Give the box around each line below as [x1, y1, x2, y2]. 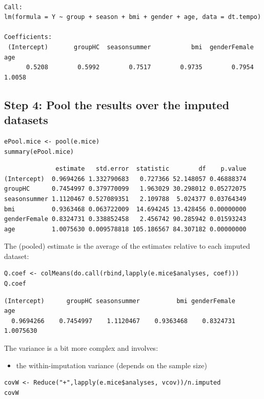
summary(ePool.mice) [4, 148, 74, 155]
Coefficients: [4, 33, 52, 41]
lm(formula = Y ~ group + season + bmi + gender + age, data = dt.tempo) [4, 13, 261, 21]
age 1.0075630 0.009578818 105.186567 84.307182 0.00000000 [4, 225, 247, 233]
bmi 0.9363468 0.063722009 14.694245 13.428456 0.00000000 [4, 205, 247, 213]
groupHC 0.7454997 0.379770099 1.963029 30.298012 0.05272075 [4, 185, 247, 193]
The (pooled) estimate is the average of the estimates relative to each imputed [4, 241, 250, 251]
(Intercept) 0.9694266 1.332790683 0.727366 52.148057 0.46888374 [4, 175, 247, 183]
